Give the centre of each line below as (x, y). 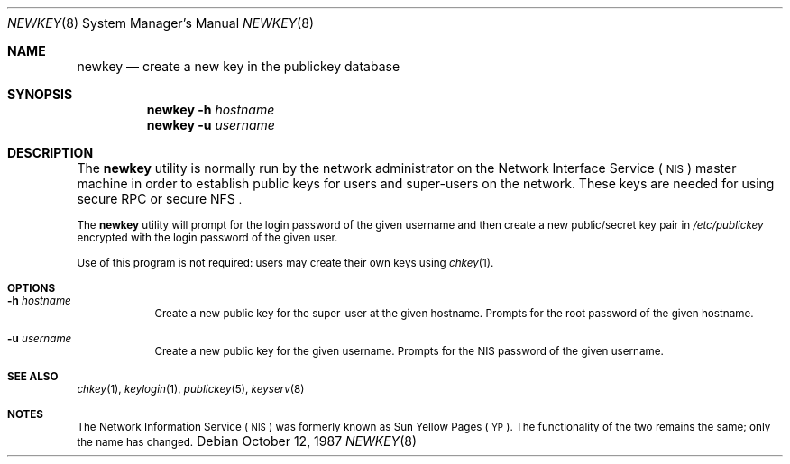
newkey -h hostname (211, 109)
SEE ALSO (33, 377)
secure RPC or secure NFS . (160, 199)
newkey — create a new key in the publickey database (239, 66)
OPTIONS (32, 288)
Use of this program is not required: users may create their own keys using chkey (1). (285, 263)
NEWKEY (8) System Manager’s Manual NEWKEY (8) (161, 23)
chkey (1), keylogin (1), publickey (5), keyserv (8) (191, 389)
